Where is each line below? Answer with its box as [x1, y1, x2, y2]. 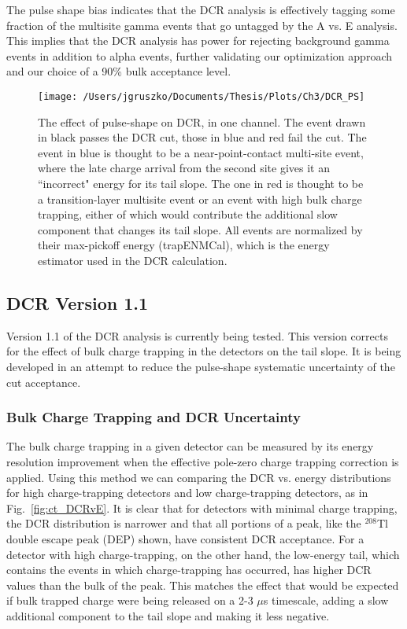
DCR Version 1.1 [6, 290, 149, 314]
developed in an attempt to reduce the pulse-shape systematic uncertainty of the [6, 358, 395, 374]
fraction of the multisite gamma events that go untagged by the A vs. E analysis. [6, 17, 398, 33]
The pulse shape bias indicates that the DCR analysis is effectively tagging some [6, 2, 395, 17]
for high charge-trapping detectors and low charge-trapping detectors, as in [6, 484, 368, 501]
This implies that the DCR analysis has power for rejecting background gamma [6, 32, 390, 49]
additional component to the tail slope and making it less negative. [6, 607, 330, 623]
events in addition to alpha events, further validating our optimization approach [6, 47, 392, 64]
